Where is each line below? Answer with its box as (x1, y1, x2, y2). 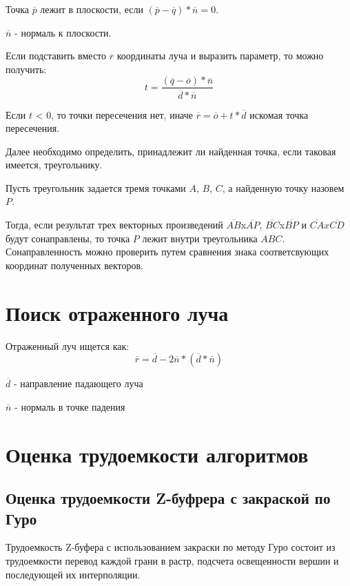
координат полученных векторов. (6, 257, 144, 272)
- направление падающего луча (13, 376, 143, 391)
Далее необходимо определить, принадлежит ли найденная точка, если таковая (6, 144, 336, 158)
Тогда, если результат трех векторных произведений (6, 217, 223, 232)
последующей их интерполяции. (6, 567, 141, 581)
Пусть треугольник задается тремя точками (6, 180, 186, 195)
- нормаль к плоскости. (14, 25, 112, 39)
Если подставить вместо (6, 48, 107, 63)
